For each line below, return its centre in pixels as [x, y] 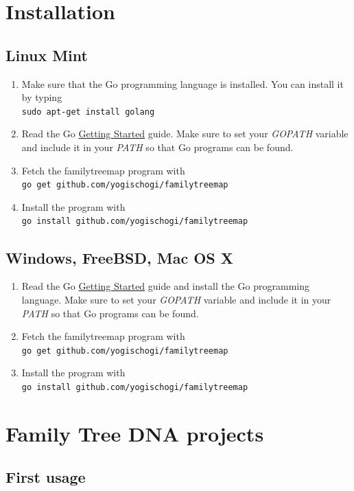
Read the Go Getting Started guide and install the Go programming [165, 286]
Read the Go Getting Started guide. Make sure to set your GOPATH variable [185, 134]
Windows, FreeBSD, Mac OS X [120, 257]
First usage [46, 477]
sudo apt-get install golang [88, 112]
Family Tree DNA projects [135, 433]
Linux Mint [47, 55]
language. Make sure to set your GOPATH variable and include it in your [176, 299]
